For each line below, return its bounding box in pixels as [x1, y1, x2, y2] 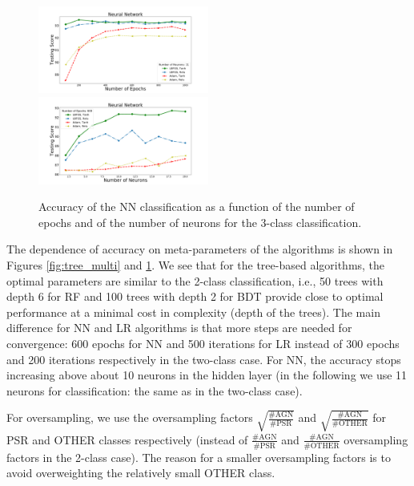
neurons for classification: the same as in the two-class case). [6, 382, 303, 399]
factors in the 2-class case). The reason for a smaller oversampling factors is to [6, 448, 391, 465]
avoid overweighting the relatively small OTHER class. [6, 464, 275, 481]
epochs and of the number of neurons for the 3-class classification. [38, 213, 362, 230]
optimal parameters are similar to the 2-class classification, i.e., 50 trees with [6, 272, 384, 289]
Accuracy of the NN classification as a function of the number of [38, 198, 355, 215]
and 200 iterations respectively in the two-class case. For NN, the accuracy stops [6, 350, 401, 367]
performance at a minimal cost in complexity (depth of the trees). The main [6, 303, 380, 320]
